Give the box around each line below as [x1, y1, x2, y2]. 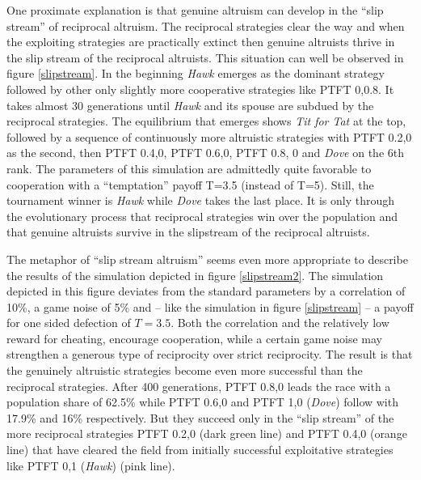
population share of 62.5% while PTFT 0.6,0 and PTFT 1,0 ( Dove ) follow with [6, 393, 398, 410]
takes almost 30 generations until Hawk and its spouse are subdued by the [6, 96, 374, 113]
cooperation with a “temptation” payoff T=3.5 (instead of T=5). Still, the [6, 176, 374, 193]
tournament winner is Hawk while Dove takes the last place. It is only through [6, 192, 395, 209]
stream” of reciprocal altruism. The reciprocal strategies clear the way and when [6, 17, 405, 34]
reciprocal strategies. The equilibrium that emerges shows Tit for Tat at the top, [6, 113, 406, 130]
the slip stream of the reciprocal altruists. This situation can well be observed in [6, 49, 404, 66]
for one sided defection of [6, 314, 131, 331]
